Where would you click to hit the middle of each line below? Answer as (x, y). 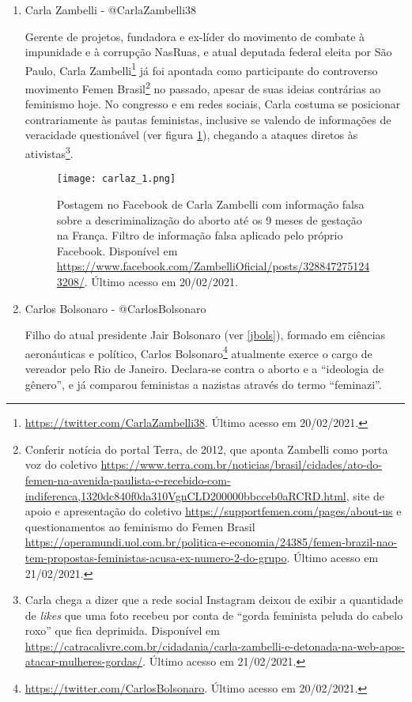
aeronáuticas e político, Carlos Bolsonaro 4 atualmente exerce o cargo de (198, 352)
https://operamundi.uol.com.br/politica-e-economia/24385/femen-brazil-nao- (211, 542)
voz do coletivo (61, 464)
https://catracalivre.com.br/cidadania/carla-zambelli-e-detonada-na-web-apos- (215, 645)
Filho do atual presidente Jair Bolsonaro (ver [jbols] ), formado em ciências (205, 335)
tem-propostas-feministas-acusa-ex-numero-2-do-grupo (156, 557)
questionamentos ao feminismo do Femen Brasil (140, 526)
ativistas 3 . (49, 152)
